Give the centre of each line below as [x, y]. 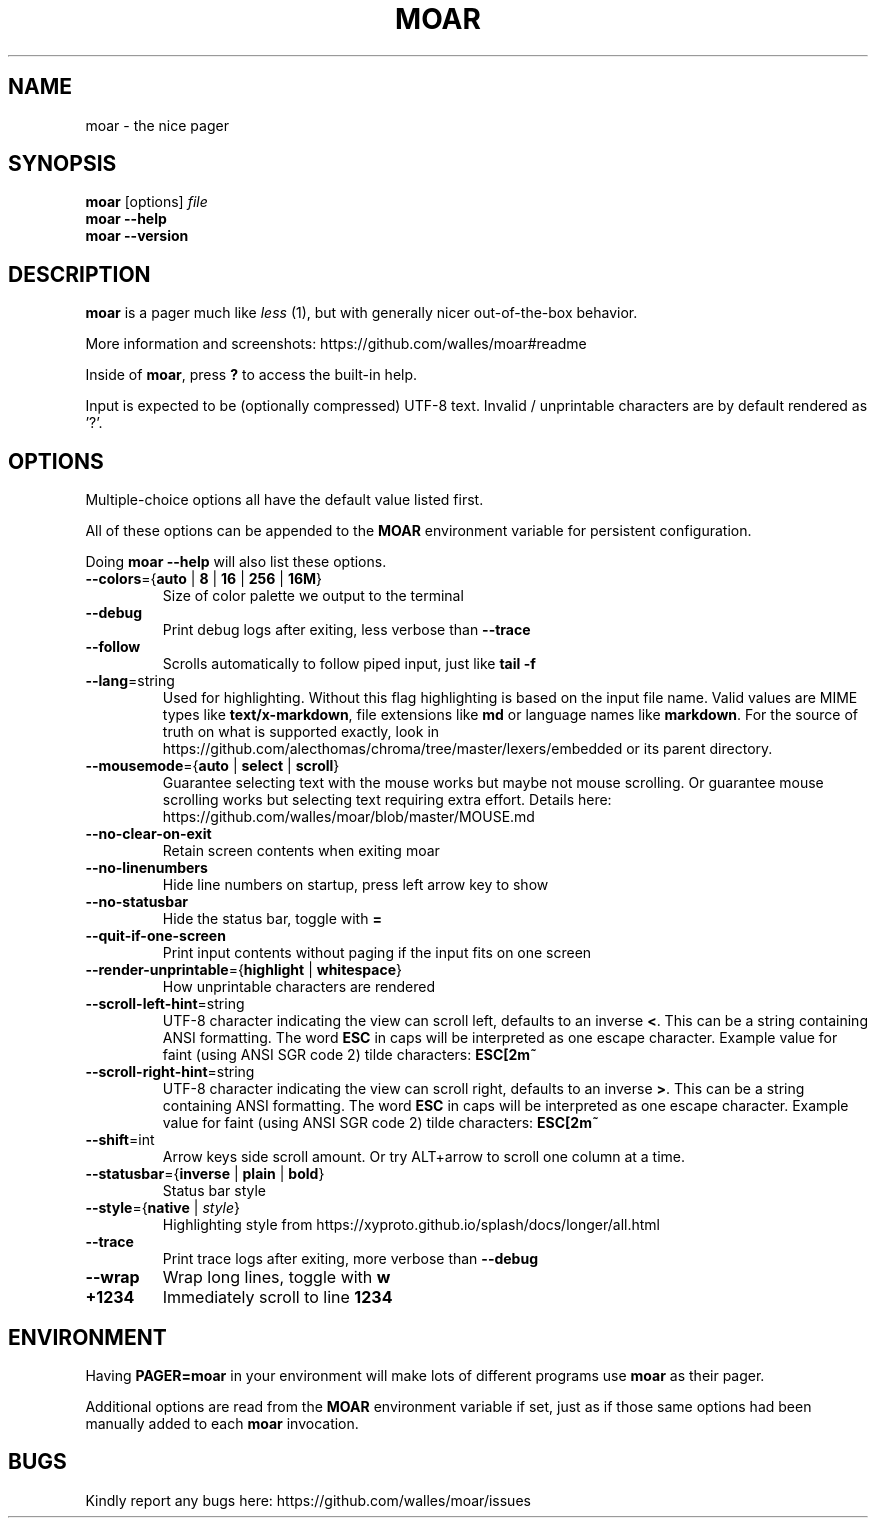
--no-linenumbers [146, 868]
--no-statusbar [136, 902]
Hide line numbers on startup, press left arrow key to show [355, 885]
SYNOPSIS [62, 164]
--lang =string [130, 681]
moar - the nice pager [157, 125]
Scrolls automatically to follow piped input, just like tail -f [349, 664]
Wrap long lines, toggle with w [276, 1277]
